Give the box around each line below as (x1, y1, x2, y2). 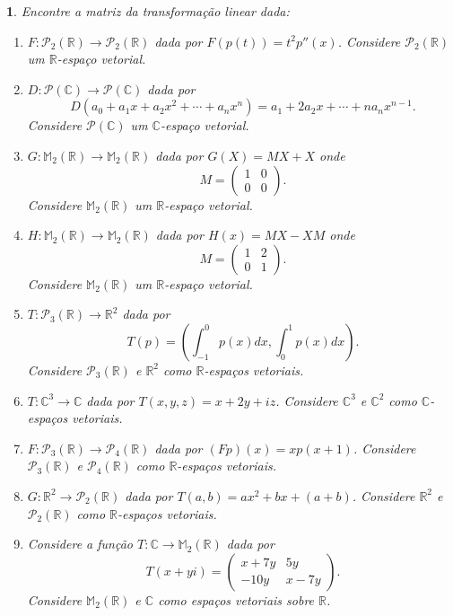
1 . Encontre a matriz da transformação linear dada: (6, 2, 290, 20)
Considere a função (27, 534, 133, 553)
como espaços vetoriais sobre (158, 590, 315, 609)
